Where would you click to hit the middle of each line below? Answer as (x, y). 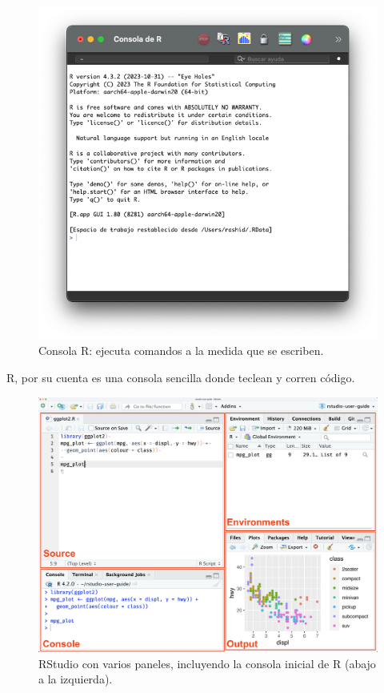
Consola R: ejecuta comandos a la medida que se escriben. (181, 351)
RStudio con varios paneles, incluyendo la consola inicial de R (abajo (207, 663)
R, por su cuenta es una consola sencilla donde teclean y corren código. (181, 377)
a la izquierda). (76, 679)
